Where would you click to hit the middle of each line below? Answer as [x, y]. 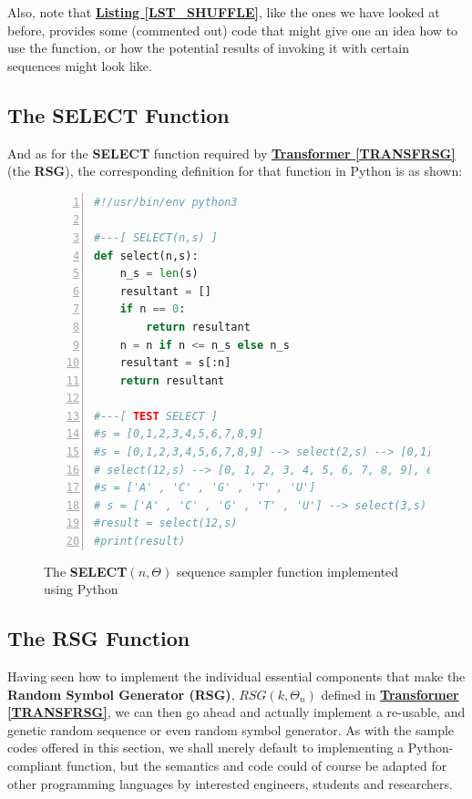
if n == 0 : [153, 309]
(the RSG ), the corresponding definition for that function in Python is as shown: [235, 171]
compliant [35, 765]
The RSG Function [99, 638]
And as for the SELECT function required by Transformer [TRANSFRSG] [231, 153]
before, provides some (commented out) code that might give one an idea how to [233, 30]
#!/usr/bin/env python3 [166, 202]
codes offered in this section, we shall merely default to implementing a [206, 748]
